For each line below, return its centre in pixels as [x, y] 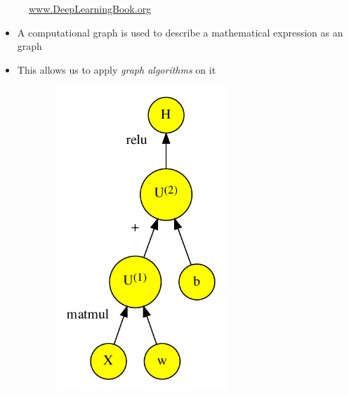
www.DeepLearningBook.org [90, 8]
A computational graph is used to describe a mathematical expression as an [180, 32]
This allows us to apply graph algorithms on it [117, 69]
